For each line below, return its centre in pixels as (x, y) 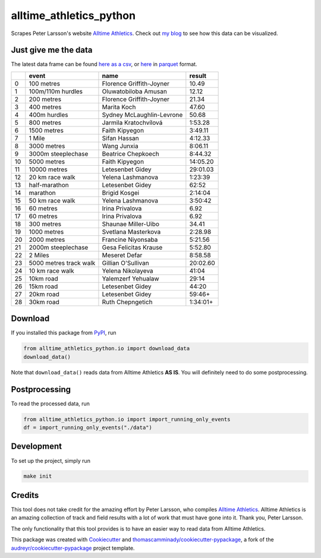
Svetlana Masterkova (131, 232)
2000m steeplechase (59, 247)
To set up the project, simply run (51, 461)
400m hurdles (48, 115)
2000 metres (47, 239)
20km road (44, 294)
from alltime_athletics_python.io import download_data (107, 349)
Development (37, 447)
